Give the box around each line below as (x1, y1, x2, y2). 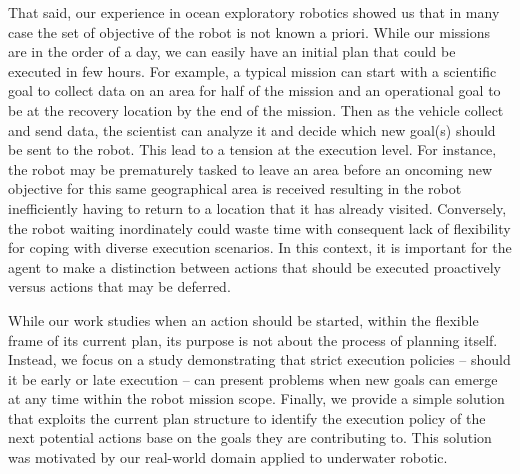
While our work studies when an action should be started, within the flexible (8, 309, 479, 330)
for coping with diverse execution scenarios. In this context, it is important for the (8, 237, 512, 258)
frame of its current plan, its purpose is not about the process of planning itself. (8, 329, 498, 350)
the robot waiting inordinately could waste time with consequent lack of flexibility (8, 217, 511, 238)
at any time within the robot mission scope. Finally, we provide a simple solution (8, 388, 505, 409)
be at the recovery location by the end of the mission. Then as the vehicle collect (8, 99, 504, 120)
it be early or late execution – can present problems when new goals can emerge (8, 368, 498, 389)
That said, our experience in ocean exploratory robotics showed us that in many (8, 2, 500, 22)
